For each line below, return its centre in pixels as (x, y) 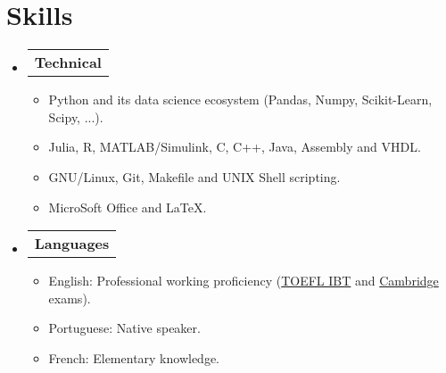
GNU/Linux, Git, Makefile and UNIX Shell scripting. (194, 176)
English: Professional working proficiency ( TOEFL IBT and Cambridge (244, 281)
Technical (68, 62)
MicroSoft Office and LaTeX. (128, 207)
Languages (72, 244)
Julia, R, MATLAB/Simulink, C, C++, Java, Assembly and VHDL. (235, 147)
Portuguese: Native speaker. (124, 328)
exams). (70, 298)
